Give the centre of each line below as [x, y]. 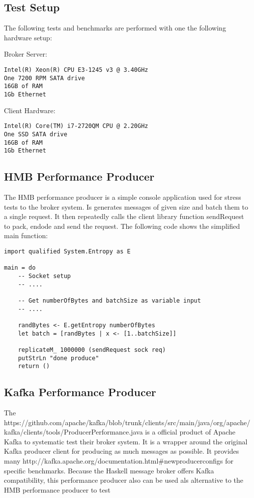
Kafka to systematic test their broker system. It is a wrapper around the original [126, 441]
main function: [26, 235]
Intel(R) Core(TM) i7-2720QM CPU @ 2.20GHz [76, 126]
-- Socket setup [44, 276]
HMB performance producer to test [57, 489]
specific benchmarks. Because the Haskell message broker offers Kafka [109, 470]
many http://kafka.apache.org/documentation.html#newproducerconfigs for [119, 461]
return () [34, 366]
